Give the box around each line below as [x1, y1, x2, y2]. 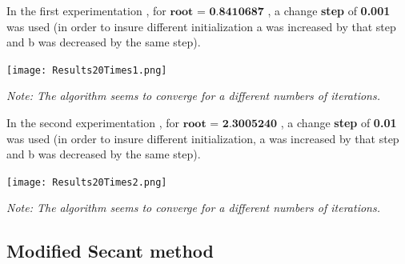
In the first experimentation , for [6, 2, 166, 18]
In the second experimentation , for [6, 114, 179, 131]
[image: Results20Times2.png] [6, 176, 167, 188]
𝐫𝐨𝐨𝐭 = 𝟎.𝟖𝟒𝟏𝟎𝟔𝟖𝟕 [170, 6, 264, 18]
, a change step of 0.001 [267, 2, 391, 18]
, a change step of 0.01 [280, 114, 397, 131]
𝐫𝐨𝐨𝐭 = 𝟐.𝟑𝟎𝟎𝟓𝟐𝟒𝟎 [182, 118, 278, 130]
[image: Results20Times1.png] [6, 64, 167, 76]
